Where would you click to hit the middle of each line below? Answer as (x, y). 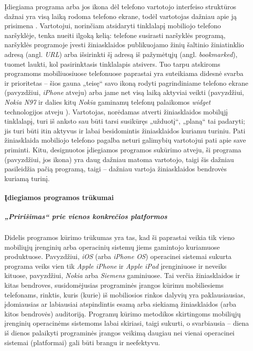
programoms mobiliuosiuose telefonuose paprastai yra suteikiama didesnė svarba (124, 73)
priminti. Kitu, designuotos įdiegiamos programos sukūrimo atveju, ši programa (123, 149)
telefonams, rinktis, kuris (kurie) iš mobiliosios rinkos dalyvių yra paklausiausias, (125, 294)
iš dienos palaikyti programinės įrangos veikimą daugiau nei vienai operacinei (120, 332)
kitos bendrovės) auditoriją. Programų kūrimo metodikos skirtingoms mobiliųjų (123, 313)
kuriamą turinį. (27, 178)
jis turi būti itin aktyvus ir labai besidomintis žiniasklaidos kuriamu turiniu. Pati (125, 130)
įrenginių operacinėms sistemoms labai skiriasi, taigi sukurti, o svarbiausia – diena (127, 323)
